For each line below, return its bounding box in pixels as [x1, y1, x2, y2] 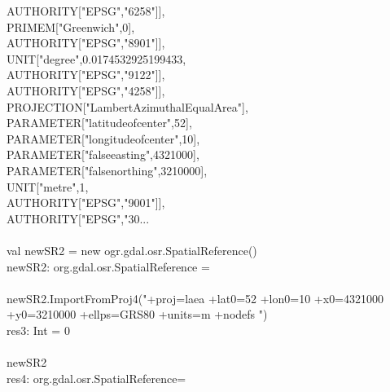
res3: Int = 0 [7, 321, 70, 338]
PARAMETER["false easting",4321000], [7, 146, 199, 163]
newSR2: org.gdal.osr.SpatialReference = [7, 258, 210, 275]
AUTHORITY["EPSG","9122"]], [7, 66, 165, 83]
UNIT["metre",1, [7, 178, 89, 195]
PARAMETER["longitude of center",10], [7, 130, 200, 147]
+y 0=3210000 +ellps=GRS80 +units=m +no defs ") [7, 306, 268, 323]
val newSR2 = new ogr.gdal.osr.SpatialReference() [7, 241, 257, 258]
